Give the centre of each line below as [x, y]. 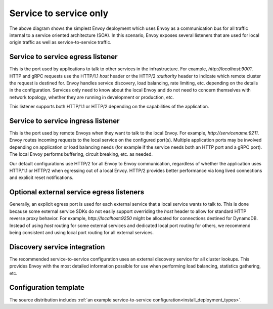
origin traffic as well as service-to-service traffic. [60, 42]
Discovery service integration [57, 247]
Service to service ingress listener [64, 121]
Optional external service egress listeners [77, 192]
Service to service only [59, 13]
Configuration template [47, 288]
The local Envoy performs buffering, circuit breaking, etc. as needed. [81, 154]
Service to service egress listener [63, 57]
